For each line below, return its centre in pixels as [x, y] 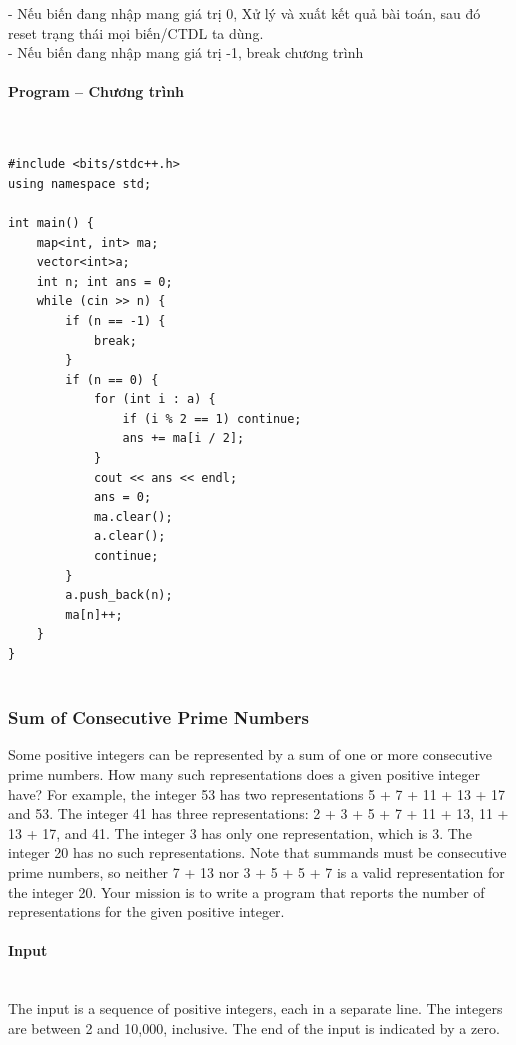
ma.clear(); [133, 516]
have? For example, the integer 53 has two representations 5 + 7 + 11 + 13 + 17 [257, 793]
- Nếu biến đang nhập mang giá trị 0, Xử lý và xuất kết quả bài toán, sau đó [244, 13]
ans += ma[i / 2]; [183, 438]
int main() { [51, 222]
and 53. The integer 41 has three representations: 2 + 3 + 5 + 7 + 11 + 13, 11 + [258, 813]
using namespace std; [80, 183]
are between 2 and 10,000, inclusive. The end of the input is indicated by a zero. [254, 1027]
